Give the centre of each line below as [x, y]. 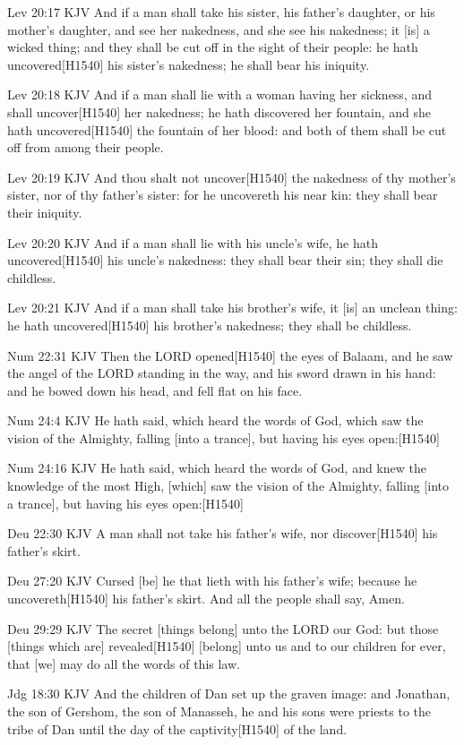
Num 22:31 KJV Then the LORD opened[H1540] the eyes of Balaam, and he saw [230, 355]
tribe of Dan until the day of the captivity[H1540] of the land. [177, 728]
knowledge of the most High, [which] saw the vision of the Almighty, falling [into [228, 486]
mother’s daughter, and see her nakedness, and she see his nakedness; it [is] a [219, 29]
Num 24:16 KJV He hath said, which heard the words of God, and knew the [217, 468]
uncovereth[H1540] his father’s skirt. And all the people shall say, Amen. [206, 599]
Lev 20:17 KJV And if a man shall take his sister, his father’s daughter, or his [221, 12]
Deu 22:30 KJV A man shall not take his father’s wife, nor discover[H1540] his [223, 533]
